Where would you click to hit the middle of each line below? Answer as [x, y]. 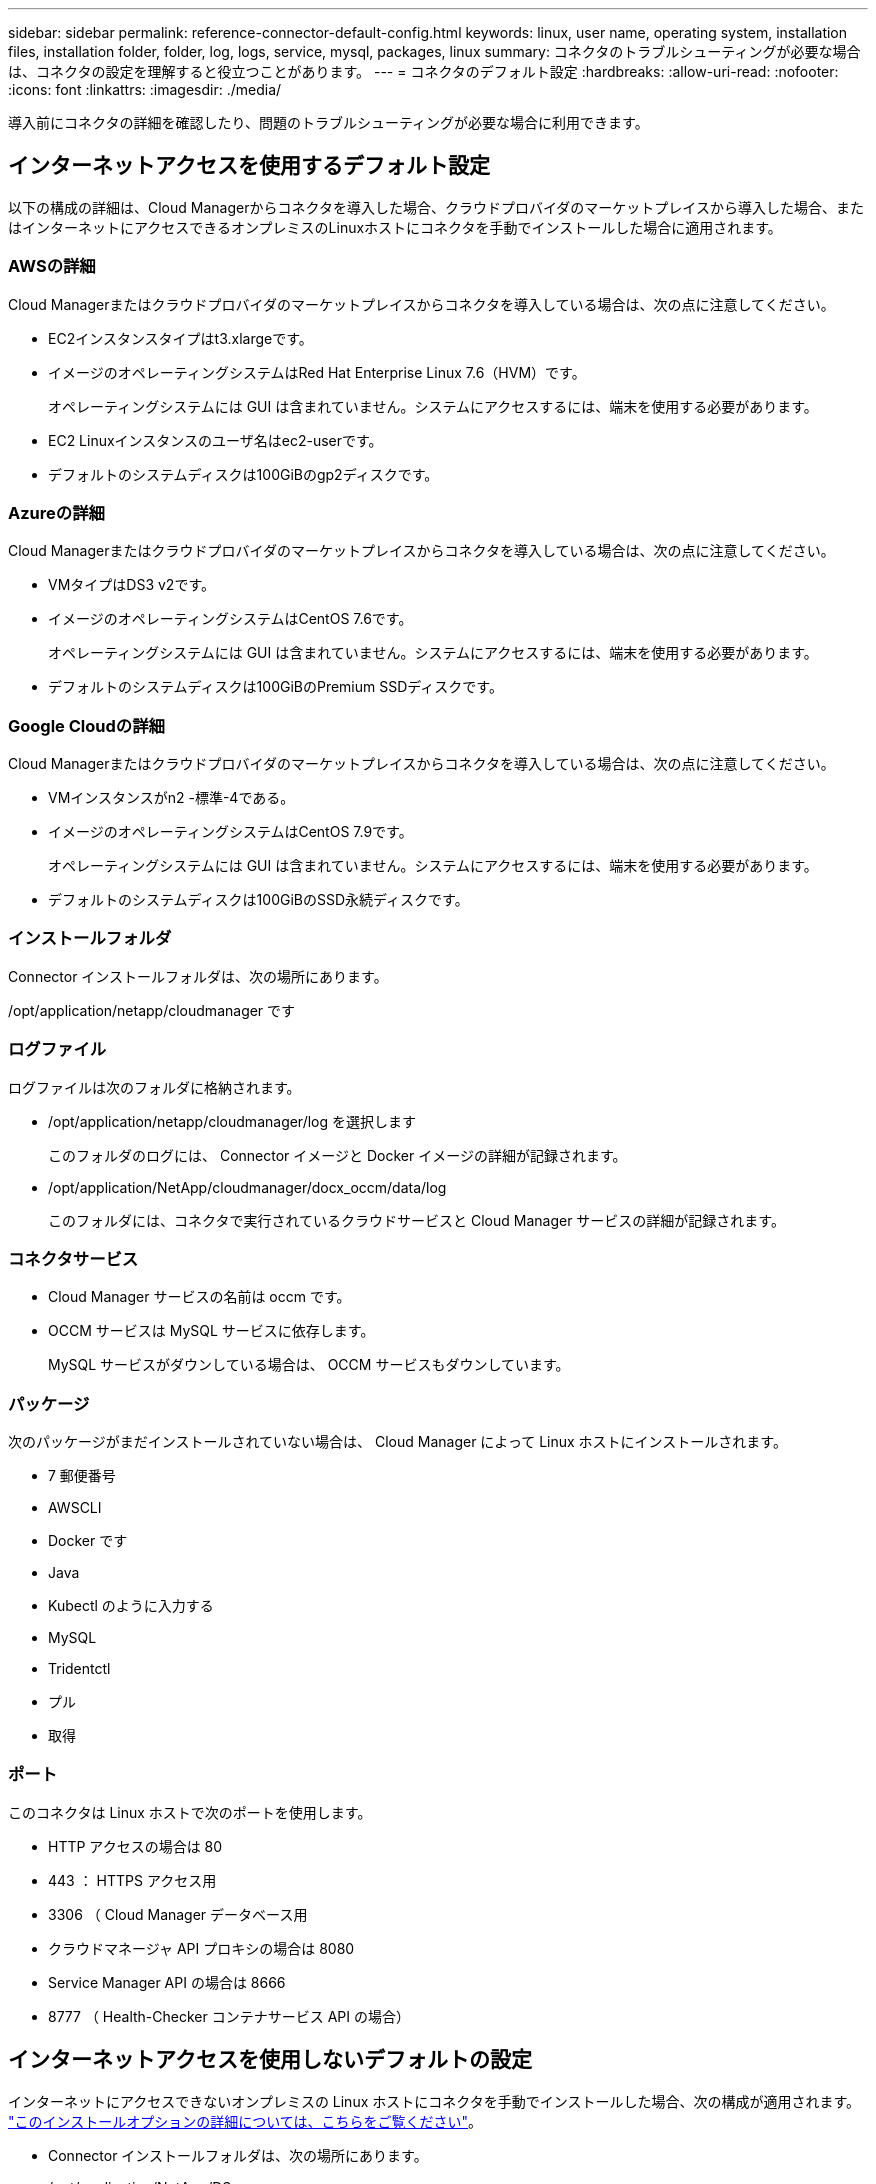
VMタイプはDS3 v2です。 [131, 585]
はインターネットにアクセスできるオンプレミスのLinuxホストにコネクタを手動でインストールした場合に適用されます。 [395, 227]
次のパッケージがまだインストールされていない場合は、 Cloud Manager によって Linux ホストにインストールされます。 [397, 1442]
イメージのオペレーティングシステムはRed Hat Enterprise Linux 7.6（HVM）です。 [317, 372]
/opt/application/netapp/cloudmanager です [152, 1010]
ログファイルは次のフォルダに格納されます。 [154, 1087]
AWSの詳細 [52, 266]
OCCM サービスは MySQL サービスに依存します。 [211, 1331]
